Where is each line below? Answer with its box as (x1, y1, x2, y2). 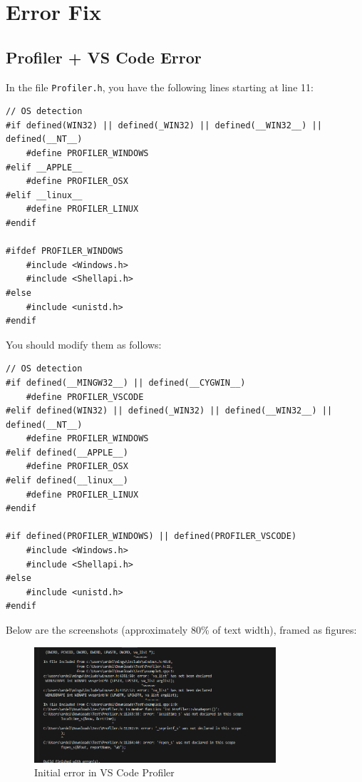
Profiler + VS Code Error (6, 46, 202, 68)
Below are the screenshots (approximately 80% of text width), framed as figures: (6, 622, 357, 637)
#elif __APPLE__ (6, 162, 83, 173)
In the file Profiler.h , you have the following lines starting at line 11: (6, 79, 314, 94)
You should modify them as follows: (6, 336, 162, 351)
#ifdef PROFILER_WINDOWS (6, 246, 123, 257)
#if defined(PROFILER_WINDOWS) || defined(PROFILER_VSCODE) (6, 531, 297, 542)
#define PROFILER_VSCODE (26, 391, 144, 402)
